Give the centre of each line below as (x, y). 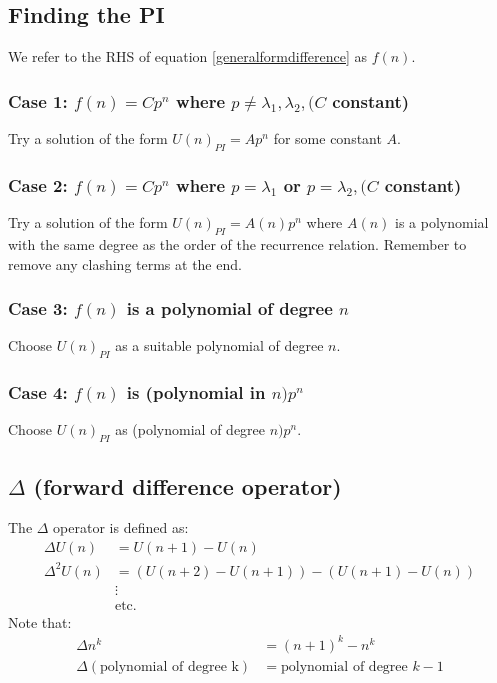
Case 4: (38, 392)
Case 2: (38, 184)
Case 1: (38, 100)
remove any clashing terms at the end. (125, 263)
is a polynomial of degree (229, 308)
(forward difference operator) (187, 485)
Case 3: (38, 308)
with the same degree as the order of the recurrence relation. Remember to (237, 243)
